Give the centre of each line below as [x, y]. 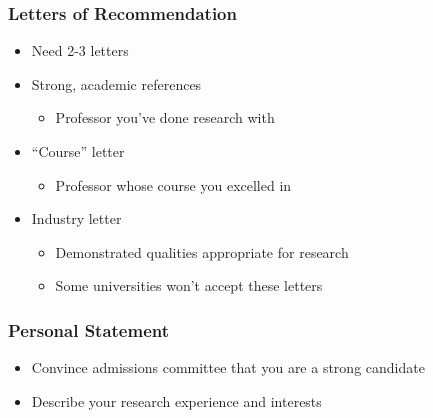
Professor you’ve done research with [165, 117]
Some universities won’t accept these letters [189, 285]
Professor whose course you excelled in [173, 184]
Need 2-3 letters [80, 50]
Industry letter [76, 218]
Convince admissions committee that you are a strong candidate [228, 367]
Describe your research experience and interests [176, 400]
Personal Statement [89, 329]
